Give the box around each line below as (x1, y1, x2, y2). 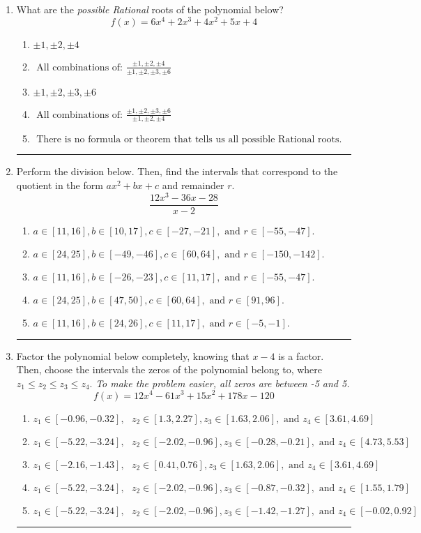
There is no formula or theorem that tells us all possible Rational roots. (36, 135, 342, 145)
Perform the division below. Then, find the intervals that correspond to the (16, 164, 338, 179)
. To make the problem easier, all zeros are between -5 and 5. (89, 375, 350, 390)
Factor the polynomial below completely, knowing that (16, 348, 250, 363)
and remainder (162, 177, 224, 192)
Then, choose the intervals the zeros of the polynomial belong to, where (16, 362, 323, 377)
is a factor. (278, 348, 324, 363)
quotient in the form (16, 177, 103, 192)
